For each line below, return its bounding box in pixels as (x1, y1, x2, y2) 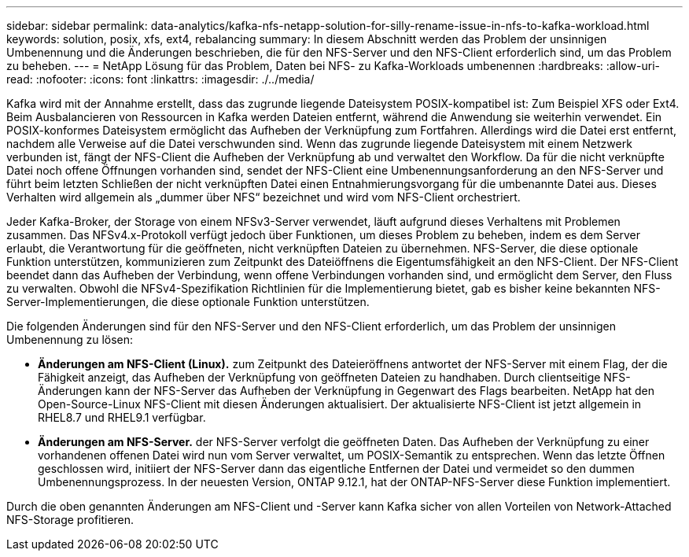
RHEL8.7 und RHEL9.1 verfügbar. (38, 411, 206, 424)
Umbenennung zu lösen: (6, 333, 134, 346)
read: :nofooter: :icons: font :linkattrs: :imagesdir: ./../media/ (6, 72, 315, 86)
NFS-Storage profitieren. (6, 513, 134, 526)
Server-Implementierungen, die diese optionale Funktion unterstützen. (6, 295, 370, 308)
